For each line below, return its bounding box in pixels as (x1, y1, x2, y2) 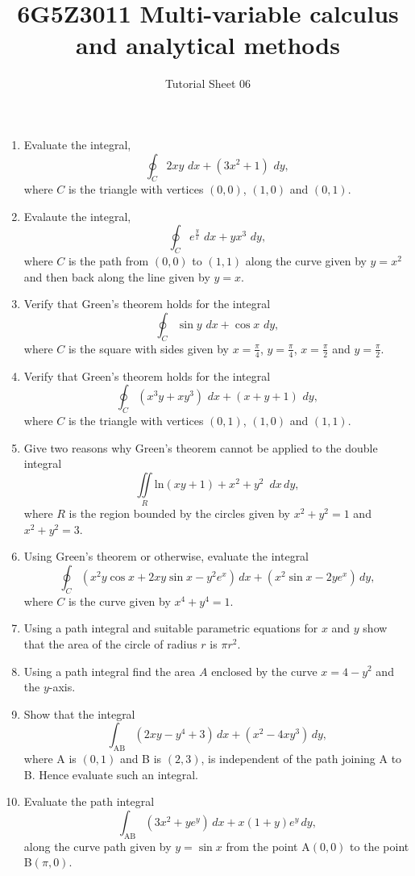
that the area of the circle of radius (23, 635, 197, 652)
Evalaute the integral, (23, 207, 131, 224)
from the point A (226, 837, 310, 854)
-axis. (48, 678, 76, 695)
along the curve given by (245, 252, 367, 269)
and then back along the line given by (23, 268, 210, 285)
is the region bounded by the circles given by (68, 505, 290, 522)
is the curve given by (68, 592, 171, 609)
